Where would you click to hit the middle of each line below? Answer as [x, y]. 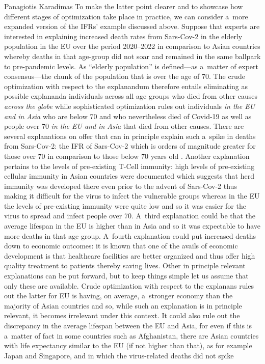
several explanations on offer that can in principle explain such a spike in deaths [130, 136]
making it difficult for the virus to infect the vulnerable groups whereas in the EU [132, 196]
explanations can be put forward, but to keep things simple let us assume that [126, 276]
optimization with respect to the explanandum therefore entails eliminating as [126, 86]
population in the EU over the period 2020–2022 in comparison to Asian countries [132, 46]
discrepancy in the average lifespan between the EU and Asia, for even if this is [128, 325]
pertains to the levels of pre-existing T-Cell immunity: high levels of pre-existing [129, 166]
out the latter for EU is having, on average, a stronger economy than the [118, 296]
